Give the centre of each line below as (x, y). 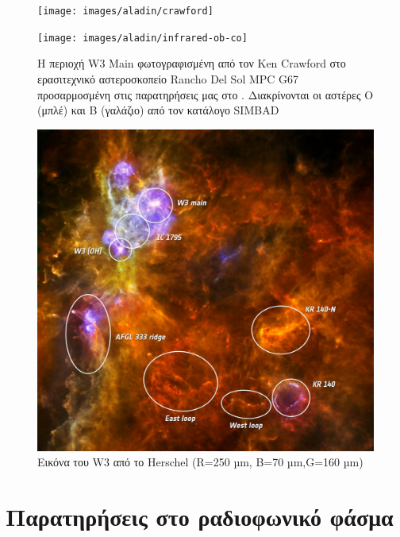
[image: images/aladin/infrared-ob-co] (142, 38)
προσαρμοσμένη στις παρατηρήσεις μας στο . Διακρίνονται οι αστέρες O (206, 94)
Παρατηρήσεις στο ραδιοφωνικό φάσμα (200, 517)
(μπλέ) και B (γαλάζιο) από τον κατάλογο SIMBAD (158, 110)
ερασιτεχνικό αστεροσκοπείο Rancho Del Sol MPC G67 (168, 78)
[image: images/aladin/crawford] (125, 11)
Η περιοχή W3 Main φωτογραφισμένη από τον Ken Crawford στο (192, 63)
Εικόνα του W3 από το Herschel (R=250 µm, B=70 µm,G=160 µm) (200, 462)
